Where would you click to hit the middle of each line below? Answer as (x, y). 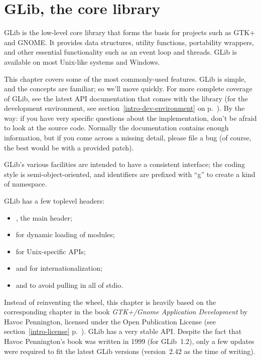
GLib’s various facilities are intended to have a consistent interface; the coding (124, 164)
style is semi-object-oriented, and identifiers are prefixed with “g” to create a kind (130, 174)
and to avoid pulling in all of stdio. (70, 285)
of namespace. (26, 184)
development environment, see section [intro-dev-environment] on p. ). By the (124, 108)
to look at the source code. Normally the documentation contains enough (116, 128)
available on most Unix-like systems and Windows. (82, 61)
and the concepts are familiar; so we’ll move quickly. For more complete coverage (128, 88)
